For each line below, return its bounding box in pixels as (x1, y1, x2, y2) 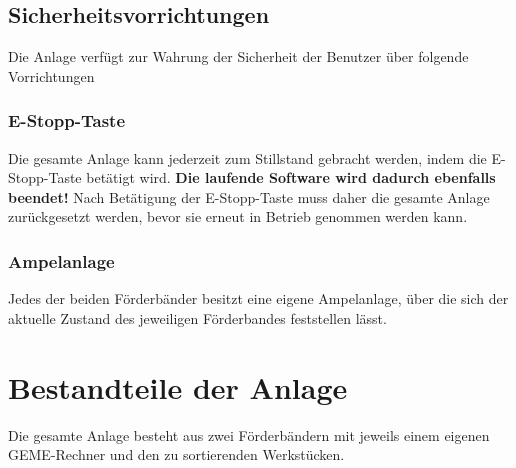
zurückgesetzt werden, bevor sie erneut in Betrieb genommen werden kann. (8, 206, 468, 227)
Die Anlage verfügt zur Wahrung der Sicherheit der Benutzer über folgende (8, 46, 469, 67)
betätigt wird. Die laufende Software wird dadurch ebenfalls (86, 167, 496, 188)
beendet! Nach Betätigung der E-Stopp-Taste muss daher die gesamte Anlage (8, 186, 490, 207)
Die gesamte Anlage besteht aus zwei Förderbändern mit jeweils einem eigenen (8, 424, 490, 445)
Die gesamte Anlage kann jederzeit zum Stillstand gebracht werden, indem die (8, 147, 487, 168)
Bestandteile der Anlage (8, 366, 348, 407)
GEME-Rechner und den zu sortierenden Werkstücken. (8, 444, 345, 465)
